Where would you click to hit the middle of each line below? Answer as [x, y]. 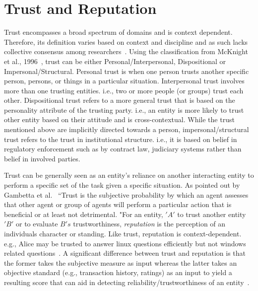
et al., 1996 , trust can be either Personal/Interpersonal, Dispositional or [115, 61]
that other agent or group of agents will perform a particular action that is [118, 204]
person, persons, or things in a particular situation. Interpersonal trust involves [124, 81]
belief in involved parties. [42, 158]
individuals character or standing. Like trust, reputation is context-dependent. [123, 233]
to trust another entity [212, 214]
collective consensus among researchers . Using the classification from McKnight [126, 51]
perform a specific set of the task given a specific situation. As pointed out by [122, 185]
